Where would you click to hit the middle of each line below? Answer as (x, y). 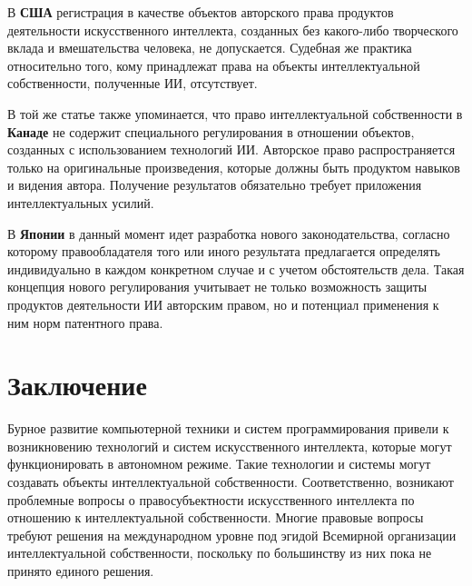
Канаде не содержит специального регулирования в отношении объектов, (211, 131)
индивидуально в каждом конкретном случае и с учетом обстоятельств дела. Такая (236, 268)
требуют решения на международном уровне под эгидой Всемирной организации (232, 535)
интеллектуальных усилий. (81, 202)
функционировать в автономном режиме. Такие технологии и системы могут (219, 464)
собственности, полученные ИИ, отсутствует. (133, 83)
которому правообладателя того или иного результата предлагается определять (224, 251)
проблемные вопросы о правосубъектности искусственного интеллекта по (211, 499)
